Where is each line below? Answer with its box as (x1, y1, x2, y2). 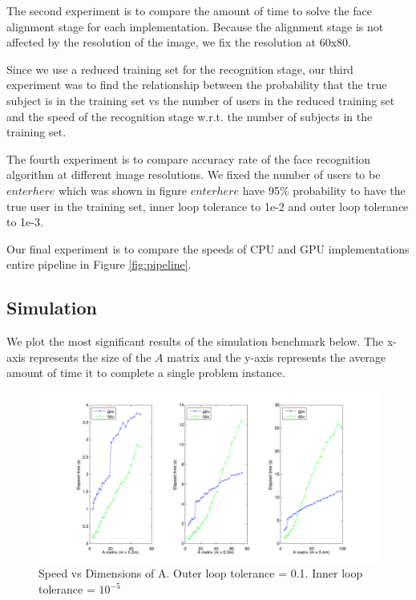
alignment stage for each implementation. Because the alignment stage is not (6, 18, 384, 34)
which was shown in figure (58, 181, 188, 198)
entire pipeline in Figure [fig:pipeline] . (6, 256, 192, 273)
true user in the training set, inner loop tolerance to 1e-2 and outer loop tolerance (6, 197, 409, 214)
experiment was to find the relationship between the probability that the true (6, 76, 387, 93)
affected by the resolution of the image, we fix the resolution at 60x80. (6, 34, 351, 51)
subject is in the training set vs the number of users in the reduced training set (6, 91, 395, 108)
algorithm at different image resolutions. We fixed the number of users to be (6, 166, 381, 183)
